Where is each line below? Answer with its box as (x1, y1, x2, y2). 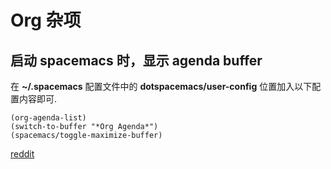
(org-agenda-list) (10, 113, 87, 123)
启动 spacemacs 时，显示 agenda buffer (10, 52, 263, 69)
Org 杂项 (10, 9, 82, 32)
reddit (10, 148, 35, 160)
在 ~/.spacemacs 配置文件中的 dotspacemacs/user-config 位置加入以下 (10, 81, 313, 92)
